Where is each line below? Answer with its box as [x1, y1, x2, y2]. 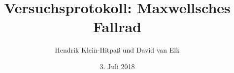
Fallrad [93, 17, 141, 36]
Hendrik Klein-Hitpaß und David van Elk [55, 45, 180, 55]
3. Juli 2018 [100, 61, 135, 71]
